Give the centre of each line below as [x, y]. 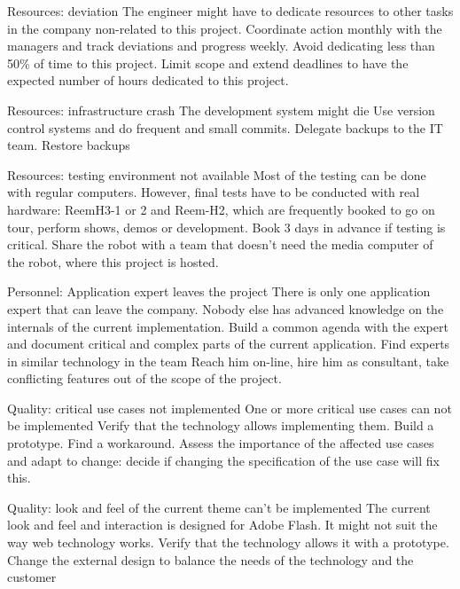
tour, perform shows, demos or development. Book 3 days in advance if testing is [226, 227]
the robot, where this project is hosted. [113, 261]
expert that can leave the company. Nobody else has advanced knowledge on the [226, 308]
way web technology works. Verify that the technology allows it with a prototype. [228, 542]
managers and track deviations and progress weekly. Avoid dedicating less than [221, 46]
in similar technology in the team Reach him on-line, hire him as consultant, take [228, 361]
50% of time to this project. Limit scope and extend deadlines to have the [208, 63]
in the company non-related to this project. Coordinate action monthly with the [225, 28]
